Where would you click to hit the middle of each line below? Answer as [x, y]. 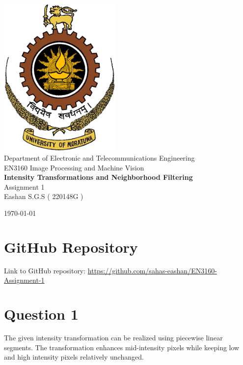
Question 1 [41, 314]
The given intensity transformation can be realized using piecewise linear [113, 337]
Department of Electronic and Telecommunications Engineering [99, 157]
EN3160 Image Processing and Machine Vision [74, 167]
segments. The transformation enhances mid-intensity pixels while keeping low [122, 347]
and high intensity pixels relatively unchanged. [74, 357]
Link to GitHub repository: [45, 270]
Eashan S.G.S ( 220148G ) [44, 196]
